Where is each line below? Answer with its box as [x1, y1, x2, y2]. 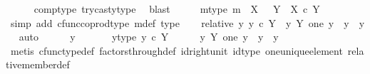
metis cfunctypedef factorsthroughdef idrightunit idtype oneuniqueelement [10, 43, 343, 58]
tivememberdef [6, 57, 70, 72]
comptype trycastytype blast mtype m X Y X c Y [34, 1, 320, 16]
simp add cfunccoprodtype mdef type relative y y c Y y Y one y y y [10, 15, 365, 30]
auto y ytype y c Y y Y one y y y [19, 29, 279, 44]
